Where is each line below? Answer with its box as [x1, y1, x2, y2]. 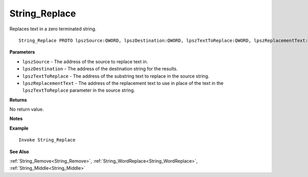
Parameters [9, 49, 35, 55]
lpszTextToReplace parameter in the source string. [22, 87, 136, 94]
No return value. [9, 106, 44, 113]
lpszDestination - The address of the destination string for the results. [22, 66, 178, 72]
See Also [9, 148, 29, 154]
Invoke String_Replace [18, 137, 76, 143]
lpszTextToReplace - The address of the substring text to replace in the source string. [22, 73, 210, 79]
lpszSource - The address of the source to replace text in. [22, 58, 148, 64]
